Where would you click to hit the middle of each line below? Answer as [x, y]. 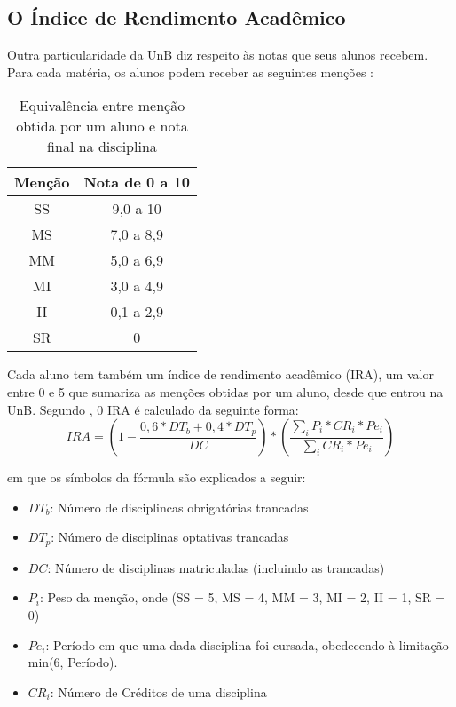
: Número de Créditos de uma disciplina [158, 691]
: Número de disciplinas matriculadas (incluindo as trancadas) [216, 567]
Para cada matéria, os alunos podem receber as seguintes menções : [190, 71]
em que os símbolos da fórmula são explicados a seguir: [157, 477]
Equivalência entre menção [102, 106]
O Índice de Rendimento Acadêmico [177, 17]
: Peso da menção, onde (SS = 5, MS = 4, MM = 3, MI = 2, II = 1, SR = [242, 597]
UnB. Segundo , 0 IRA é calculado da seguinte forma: [153, 409]
